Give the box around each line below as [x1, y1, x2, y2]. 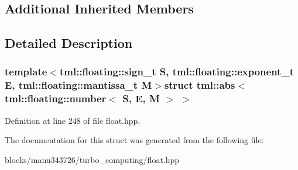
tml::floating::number [5, 91, 107, 106]
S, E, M [122, 91, 160, 106]
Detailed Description [5, 34, 133, 52]
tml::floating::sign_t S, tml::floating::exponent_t [59, 64, 294, 79]
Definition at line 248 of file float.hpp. [5, 114, 141, 126]
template [5, 64, 47, 79]
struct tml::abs [164, 78, 235, 92]
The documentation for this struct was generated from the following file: [5, 134, 264, 146]
